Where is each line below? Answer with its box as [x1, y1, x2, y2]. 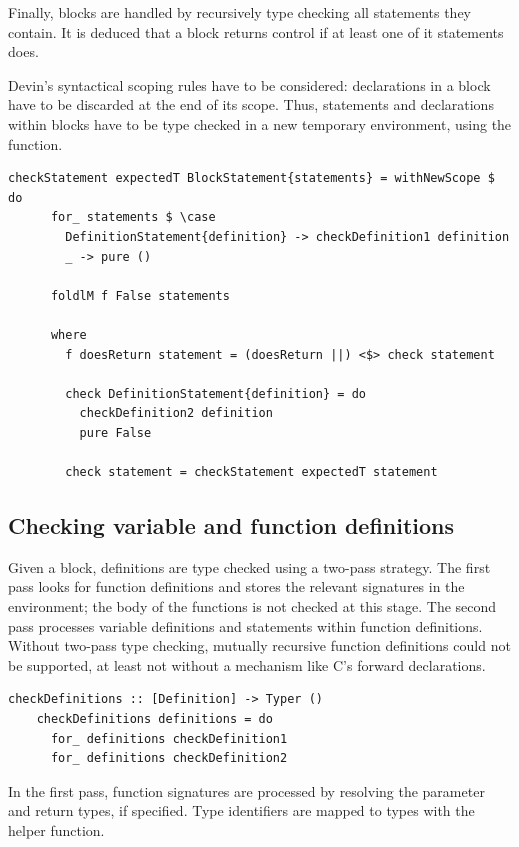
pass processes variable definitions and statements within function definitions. [8, 615, 483, 636]
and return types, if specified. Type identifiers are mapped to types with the [8, 800, 475, 821]
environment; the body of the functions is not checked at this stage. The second [8, 596, 497, 617]
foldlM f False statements [50, 288, 230, 303]
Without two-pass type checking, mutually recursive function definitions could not [8, 635, 511, 656]
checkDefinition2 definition [79, 406, 273, 421]
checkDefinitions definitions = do [36, 712, 273, 727]
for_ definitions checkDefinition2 [50, 751, 288, 766]
